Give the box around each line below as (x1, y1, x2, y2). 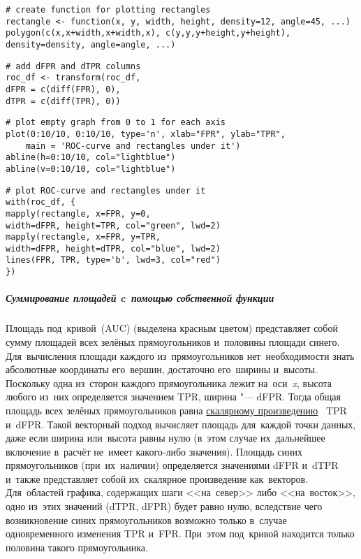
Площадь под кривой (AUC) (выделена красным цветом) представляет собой (6, 321, 338, 335)
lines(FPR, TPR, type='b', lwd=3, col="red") (6, 255, 221, 266)
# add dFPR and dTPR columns (6, 61, 141, 71)
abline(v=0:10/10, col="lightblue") (6, 164, 176, 174)
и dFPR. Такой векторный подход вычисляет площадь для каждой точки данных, (6, 416, 356, 431)
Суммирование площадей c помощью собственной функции (6, 291, 274, 305)
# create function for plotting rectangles (6, 5, 211, 15)
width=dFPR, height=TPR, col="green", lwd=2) (6, 220, 221, 231)
